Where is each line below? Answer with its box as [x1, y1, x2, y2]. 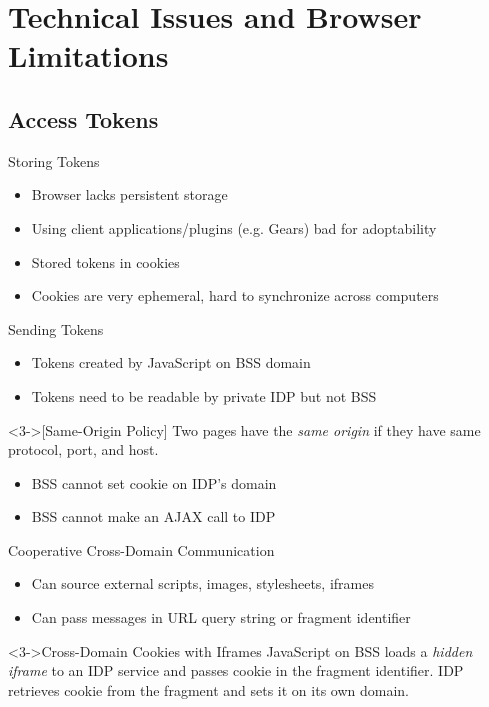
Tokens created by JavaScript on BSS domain [31, 352, 311, 373]
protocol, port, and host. [8, 439, 159, 460]
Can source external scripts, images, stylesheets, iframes [31, 573, 374, 594]
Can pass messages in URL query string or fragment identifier [31, 607, 411, 628]
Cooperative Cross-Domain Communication [8, 539, 275, 560]
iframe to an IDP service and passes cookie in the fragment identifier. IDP [8, 660, 464, 681]
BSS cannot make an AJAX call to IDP [31, 506, 276, 527]
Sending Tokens [8, 318, 104, 339]
